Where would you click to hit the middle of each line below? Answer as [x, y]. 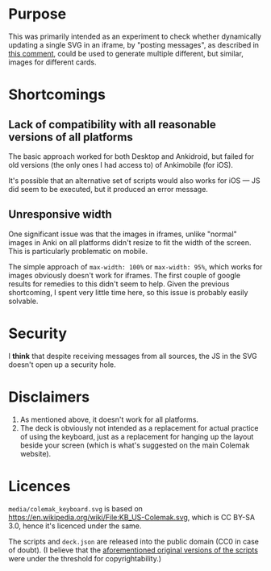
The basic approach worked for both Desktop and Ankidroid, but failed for [131, 156]
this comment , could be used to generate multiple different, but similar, [126, 53]
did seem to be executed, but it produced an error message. [108, 189]
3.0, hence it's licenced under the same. [75, 526]
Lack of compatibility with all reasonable [112, 125]
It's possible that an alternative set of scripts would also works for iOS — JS [134, 180]
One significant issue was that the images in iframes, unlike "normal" [123, 234]
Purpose [38, 14]
